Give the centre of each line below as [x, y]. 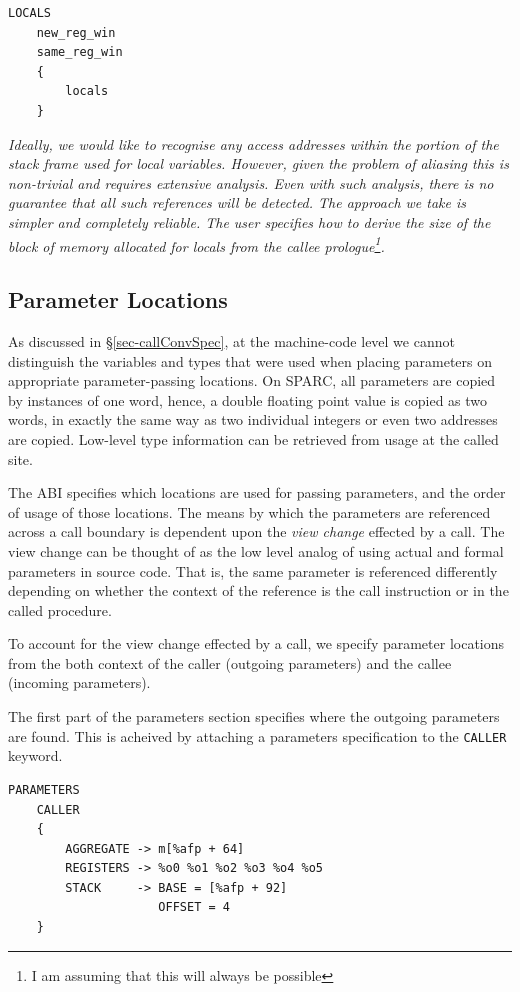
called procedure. [60, 609]
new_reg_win [76, 32]
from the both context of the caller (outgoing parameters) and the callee [230, 662]
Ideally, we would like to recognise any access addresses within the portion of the [253, 143]
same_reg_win [79, 52]
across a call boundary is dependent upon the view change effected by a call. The [256, 531]
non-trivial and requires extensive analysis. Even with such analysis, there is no [251, 182]
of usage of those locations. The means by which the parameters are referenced [249, 511]
